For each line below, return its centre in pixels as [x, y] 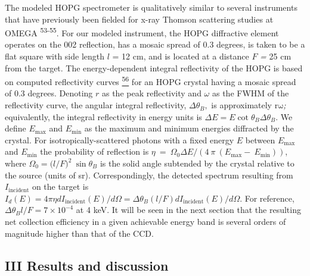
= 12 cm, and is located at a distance [181, 56]
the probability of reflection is [94, 151]
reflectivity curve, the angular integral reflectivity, [96, 105]
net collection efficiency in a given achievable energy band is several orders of [145, 221]
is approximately [241, 105]
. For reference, [267, 198]
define [15, 128]
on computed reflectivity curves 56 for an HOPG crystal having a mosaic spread [151, 81]
